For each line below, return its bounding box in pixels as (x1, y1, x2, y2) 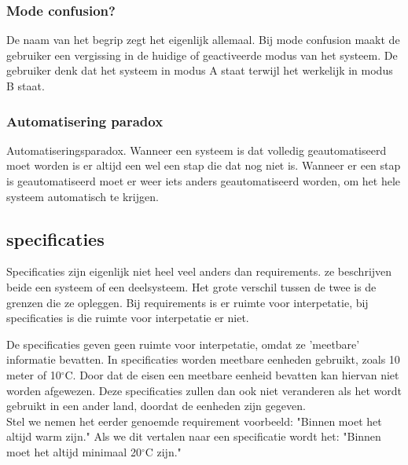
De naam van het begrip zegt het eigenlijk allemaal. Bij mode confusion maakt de (6, 31, 400, 48)
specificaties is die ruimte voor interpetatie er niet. (6, 309, 249, 326)
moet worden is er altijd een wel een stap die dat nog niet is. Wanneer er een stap (6, 157, 401, 174)
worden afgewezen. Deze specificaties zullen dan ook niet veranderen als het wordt (6, 382, 402, 398)
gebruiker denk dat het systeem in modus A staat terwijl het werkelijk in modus (6, 62, 393, 79)
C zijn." (145, 443, 182, 460)
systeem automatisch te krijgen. (6, 188, 159, 204)
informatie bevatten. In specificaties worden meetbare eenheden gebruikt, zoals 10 (6, 351, 400, 368)
